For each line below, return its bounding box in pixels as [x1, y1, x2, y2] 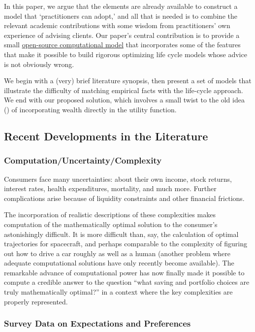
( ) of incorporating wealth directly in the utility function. [4, 104, 177, 114]
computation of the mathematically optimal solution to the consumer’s [4, 219, 218, 229]
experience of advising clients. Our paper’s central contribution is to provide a [4, 30, 240, 40]
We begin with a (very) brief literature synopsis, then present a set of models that [4, 75, 252, 86]
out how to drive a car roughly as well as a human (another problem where [4, 248, 231, 258]
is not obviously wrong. [4, 59, 74, 69]
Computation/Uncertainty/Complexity [4, 154, 162, 166]
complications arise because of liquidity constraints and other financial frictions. [4, 193, 245, 203]
